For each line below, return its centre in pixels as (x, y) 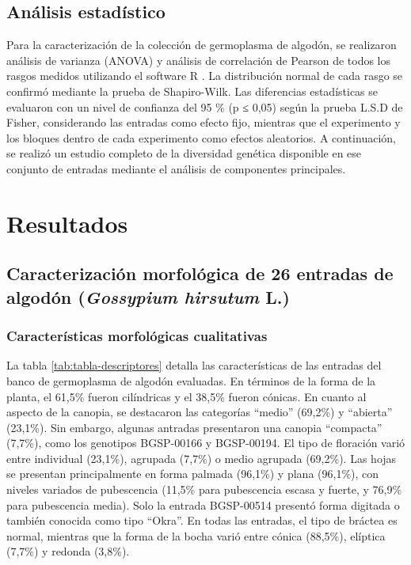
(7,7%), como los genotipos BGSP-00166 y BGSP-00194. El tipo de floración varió (206, 443)
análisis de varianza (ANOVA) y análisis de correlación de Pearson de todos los (199, 60)
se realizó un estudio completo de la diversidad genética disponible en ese (184, 153)
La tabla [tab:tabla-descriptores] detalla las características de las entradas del (194, 365)
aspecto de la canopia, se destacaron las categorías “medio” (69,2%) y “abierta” (200, 412)
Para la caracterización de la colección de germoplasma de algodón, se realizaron (202, 45)
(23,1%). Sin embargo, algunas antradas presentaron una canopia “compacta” (194, 427)
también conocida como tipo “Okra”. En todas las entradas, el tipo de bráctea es (202, 520)
